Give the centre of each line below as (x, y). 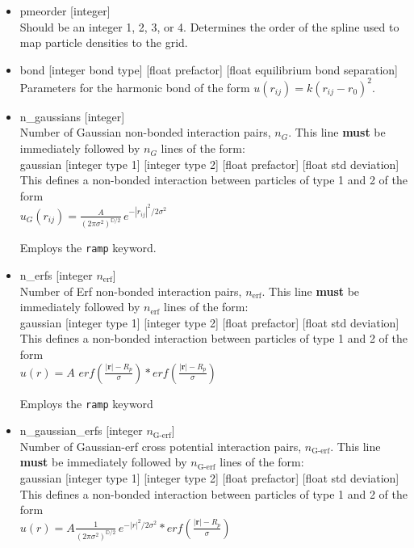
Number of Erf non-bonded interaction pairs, (131, 291)
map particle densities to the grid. (104, 42)
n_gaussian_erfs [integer (81, 430)
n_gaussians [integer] (72, 116)
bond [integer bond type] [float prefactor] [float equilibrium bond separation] (209, 69)
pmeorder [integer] (65, 11)
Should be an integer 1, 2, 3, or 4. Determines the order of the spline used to (209, 26)
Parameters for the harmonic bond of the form (135, 87)
